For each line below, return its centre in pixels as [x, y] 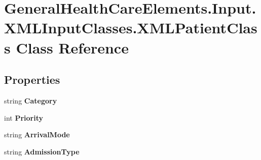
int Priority [24, 117]
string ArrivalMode [37, 135]
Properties [32, 79]
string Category [31, 100]
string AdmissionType [42, 151]
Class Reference [72, 47]
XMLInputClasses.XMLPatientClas [131, 28]
